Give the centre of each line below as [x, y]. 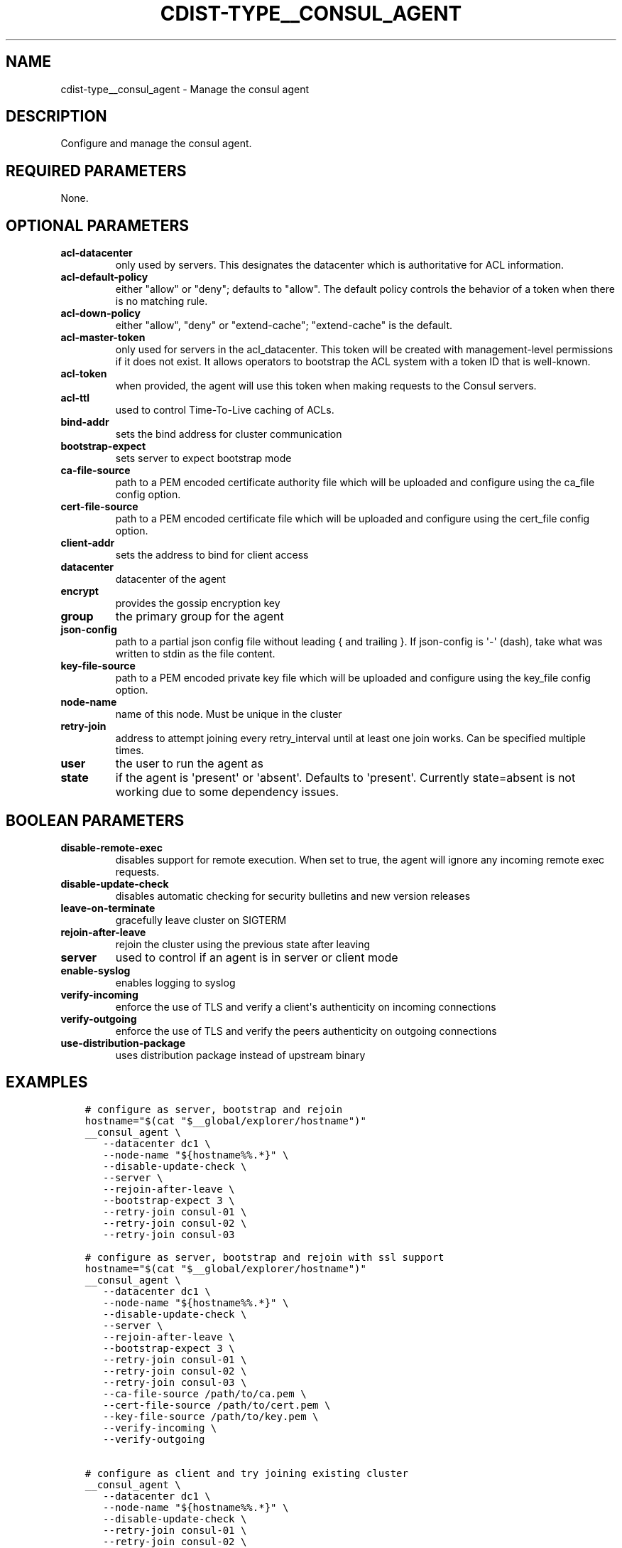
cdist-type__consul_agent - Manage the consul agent [185, 89]
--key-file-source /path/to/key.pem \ [211, 1416]
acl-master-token [103, 338]
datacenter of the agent [170, 579]
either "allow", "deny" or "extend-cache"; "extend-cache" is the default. [284, 326]
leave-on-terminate [108, 908]
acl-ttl [75, 398]
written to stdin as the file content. [195, 654]
